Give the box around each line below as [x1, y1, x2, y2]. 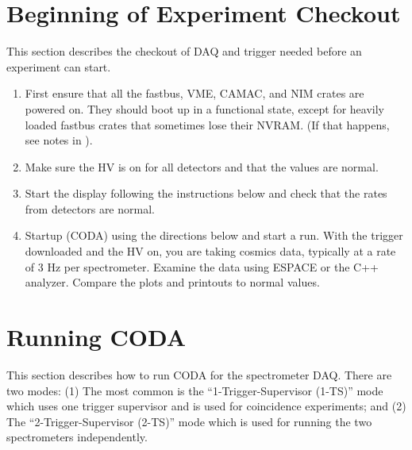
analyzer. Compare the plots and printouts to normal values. [25, 274, 320, 290]
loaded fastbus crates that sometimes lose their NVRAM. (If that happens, [25, 116, 390, 133]
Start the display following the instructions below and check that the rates [25, 185, 387, 202]
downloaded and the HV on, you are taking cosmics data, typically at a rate [25, 243, 396, 260]
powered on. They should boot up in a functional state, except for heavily [25, 100, 384, 117]
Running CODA [6, 321, 187, 353]
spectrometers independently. [6, 429, 148, 445]
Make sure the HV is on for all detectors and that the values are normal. [25, 158, 379, 175]
